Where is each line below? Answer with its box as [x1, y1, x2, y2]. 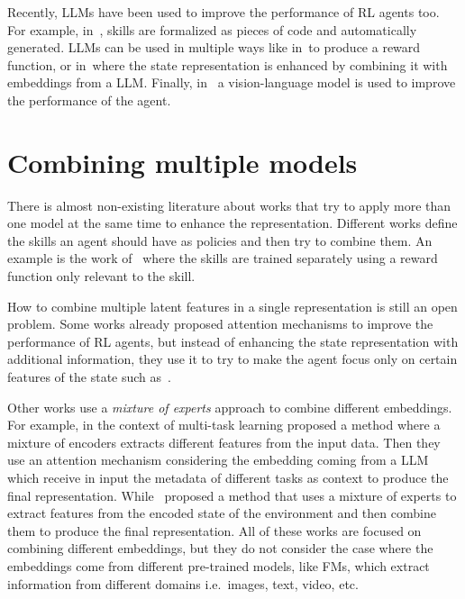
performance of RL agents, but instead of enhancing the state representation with [7, 331, 459, 350]
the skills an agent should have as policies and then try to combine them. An [7, 231, 433, 250]
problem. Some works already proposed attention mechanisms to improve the [7, 314, 433, 333]
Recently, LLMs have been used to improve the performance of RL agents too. [7, 3, 440, 21]
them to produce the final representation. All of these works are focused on [7, 521, 422, 540]
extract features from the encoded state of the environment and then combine [7, 504, 436, 522]
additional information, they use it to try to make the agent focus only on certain [7, 349, 458, 368]
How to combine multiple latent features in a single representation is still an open [7, 296, 458, 315]
